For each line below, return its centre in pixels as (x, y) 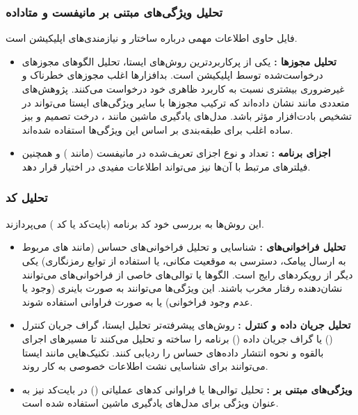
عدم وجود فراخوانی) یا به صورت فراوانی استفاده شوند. (137, 301)
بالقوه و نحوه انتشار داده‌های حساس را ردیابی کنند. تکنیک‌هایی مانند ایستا (173, 352)
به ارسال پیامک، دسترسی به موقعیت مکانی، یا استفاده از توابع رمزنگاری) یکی (184, 260)
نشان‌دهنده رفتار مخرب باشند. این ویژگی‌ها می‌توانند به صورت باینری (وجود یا (182, 288)
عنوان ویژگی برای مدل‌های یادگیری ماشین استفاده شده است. (150, 403)
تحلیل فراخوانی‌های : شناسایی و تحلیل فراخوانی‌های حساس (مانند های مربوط (184, 247)
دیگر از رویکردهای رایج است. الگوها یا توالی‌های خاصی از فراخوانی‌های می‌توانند (187, 274)
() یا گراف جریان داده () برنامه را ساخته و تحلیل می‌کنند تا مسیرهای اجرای (177, 338)
